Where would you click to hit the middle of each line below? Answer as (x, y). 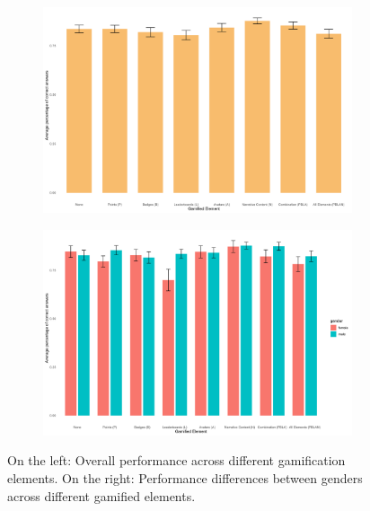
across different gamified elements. (101, 495)
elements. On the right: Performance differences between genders (185, 478)
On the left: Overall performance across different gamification (176, 460)
